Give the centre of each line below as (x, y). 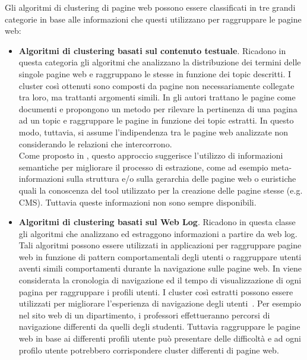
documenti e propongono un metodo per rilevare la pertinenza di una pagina (158, 108)
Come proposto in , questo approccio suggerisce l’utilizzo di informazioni (151, 155)
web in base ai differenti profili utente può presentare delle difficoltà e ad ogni (160, 338)
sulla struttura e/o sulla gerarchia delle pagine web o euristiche (181, 179)
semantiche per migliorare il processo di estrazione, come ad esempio (143, 167)
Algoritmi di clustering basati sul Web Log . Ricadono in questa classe (157, 222)
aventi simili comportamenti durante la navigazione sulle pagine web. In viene (160, 268)
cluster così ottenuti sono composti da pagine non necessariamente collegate (156, 85)
